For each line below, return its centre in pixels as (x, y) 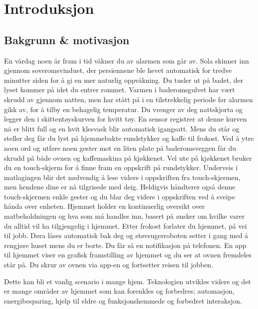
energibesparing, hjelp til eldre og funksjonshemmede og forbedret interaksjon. (123, 300)
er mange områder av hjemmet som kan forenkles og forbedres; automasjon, (119, 291)
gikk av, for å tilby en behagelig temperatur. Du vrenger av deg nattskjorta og (123, 109)
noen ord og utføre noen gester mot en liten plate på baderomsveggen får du (120, 148)
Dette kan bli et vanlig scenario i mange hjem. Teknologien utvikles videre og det (128, 281)
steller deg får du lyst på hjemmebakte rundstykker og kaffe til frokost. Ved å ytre (129, 138)
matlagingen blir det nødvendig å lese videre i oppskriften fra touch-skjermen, (122, 177)
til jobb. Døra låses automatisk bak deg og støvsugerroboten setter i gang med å (126, 235)
